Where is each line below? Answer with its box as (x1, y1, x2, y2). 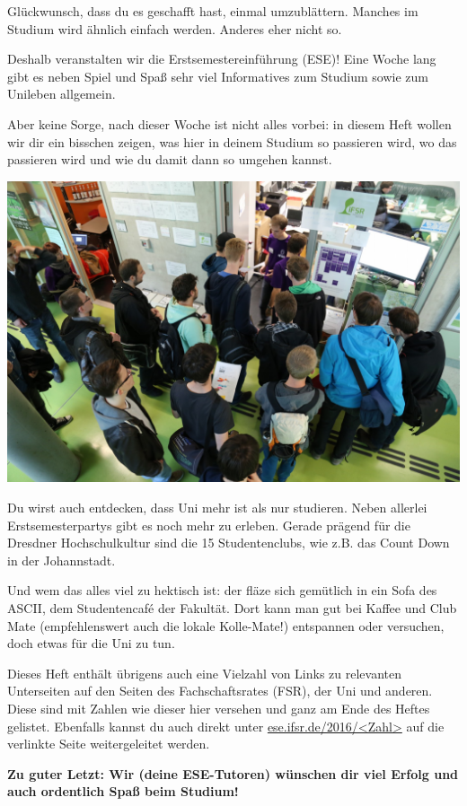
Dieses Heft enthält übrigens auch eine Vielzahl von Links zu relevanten (7, 663, 402, 682)
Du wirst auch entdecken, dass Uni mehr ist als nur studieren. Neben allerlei (7, 498, 427, 517)
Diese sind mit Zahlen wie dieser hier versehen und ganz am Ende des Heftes (7, 698, 430, 717)
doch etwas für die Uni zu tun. (7, 634, 175, 653)
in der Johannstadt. (7, 550, 116, 569)
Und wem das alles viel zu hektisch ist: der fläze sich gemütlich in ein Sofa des (7, 581, 437, 600)
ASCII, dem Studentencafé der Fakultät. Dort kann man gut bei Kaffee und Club (7, 598, 457, 617)
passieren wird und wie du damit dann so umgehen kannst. (7, 150, 332, 169)
